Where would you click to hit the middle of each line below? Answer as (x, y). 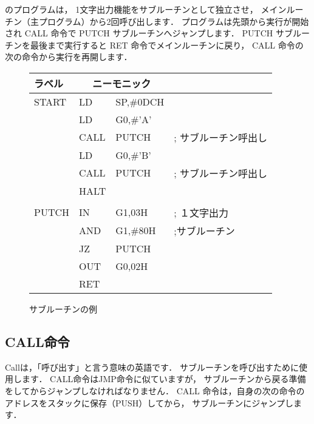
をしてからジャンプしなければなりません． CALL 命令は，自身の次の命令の (155, 390)
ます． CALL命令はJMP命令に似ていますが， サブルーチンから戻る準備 (164, 379)
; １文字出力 (201, 212)
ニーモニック (122, 83)
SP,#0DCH (140, 101)
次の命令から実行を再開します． (69, 57)
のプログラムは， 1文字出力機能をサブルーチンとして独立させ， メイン (146, 9)
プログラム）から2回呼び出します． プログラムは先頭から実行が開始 (174, 21)
